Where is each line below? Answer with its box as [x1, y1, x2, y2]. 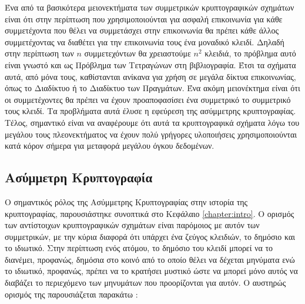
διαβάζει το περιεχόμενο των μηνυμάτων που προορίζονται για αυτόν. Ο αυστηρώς [5, 276, 286, 289]
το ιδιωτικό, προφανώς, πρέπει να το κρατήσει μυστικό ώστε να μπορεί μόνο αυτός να [5, 265, 298, 277]
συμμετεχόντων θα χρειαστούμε [84, 47, 191, 59]
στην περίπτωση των [5, 47, 74, 59]
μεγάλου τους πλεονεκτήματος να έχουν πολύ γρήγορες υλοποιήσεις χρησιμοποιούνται [5, 128, 297, 140]
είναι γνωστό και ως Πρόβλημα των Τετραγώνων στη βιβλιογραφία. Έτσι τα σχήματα [5, 58, 296, 71]
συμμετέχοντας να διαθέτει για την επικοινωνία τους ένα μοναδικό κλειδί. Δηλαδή [5, 35, 284, 48]
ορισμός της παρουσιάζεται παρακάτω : [5, 288, 138, 300]
